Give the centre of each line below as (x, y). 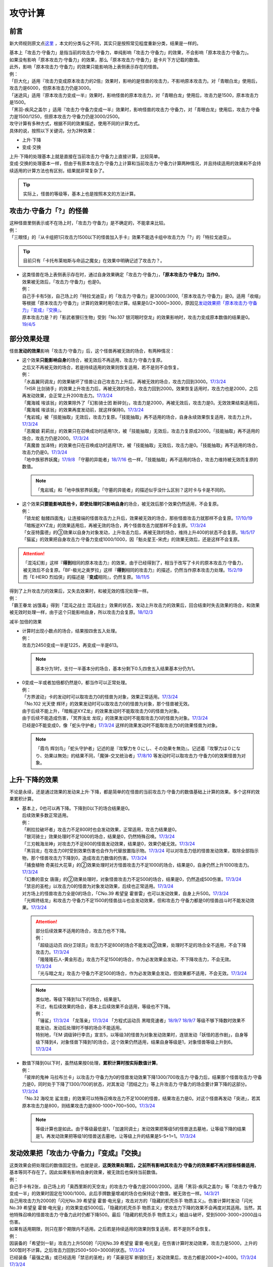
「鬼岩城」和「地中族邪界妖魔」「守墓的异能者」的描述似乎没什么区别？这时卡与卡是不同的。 (132, 490)
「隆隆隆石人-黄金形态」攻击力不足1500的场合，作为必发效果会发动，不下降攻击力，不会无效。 (135, 959)
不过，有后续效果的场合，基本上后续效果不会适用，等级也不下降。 (104, 1007)
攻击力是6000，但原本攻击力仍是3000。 (52, 88)
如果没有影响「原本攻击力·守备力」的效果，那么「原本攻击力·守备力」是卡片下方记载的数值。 (106, 60)
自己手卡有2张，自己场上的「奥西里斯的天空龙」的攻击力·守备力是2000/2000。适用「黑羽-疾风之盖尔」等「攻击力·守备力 (136, 1186)
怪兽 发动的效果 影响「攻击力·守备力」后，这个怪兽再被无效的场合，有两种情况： (92, 351)
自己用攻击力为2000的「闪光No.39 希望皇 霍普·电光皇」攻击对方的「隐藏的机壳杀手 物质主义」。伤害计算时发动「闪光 (131, 1201)
